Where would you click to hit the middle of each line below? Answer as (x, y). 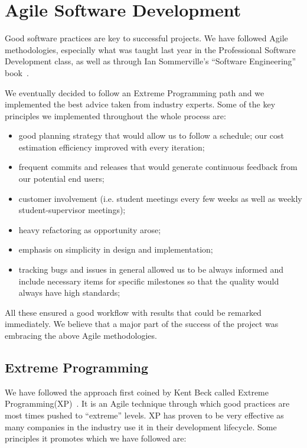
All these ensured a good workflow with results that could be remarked (133, 312)
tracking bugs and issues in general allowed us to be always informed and (151, 269)
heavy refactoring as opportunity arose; (90, 229)
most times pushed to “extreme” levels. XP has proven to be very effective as (144, 415)
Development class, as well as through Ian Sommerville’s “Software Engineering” (151, 61)
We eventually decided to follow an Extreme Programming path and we (135, 92)
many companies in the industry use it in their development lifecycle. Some (141, 426)
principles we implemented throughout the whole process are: (115, 115)
